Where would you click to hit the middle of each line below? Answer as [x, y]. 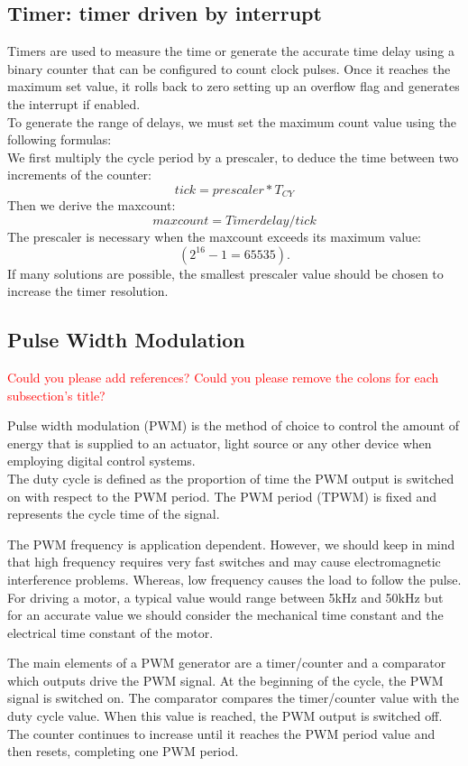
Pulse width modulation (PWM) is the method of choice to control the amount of [234, 425]
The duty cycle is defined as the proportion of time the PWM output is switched [231, 478]
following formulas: [60, 139]
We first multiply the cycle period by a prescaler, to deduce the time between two [233, 157]
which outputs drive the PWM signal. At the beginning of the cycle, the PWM [225, 680]
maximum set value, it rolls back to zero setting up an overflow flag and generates [234, 86]
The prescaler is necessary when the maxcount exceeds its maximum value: [214, 236]
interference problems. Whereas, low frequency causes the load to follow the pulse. [234, 579]
